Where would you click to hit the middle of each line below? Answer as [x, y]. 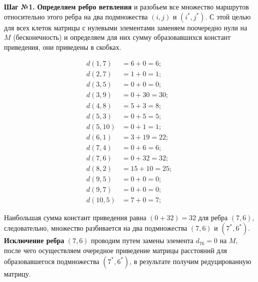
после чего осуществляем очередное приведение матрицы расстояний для [116, 250]
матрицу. [17, 273]
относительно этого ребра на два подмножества [76, 16]
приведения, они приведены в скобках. [63, 47]
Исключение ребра [34, 240]
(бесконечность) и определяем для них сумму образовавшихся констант [122, 37]
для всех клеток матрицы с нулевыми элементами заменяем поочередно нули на [126, 27]
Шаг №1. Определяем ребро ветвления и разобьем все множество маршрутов [127, 6]
